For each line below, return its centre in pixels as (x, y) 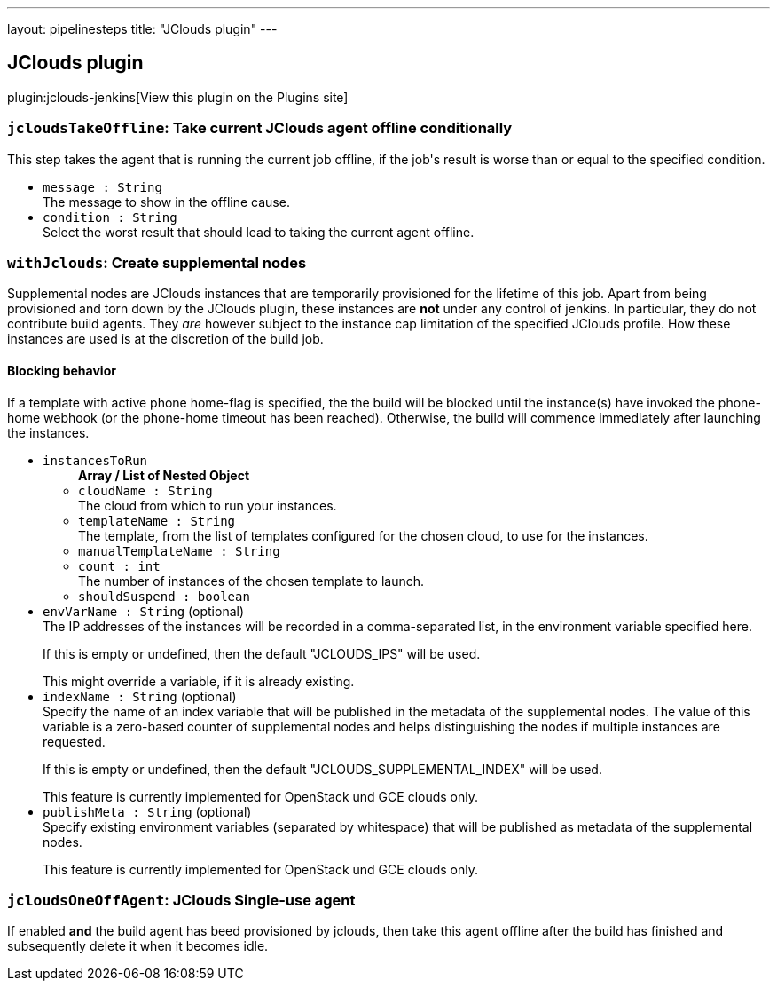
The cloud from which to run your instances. (208, 505)
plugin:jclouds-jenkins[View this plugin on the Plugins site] (178, 97)
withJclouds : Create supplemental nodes (157, 262)
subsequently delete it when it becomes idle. (138, 946)
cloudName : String (145, 490)
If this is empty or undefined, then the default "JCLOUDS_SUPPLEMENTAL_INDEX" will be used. (322, 769)
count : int (119, 566)
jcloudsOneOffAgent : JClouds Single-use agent (181, 900)
